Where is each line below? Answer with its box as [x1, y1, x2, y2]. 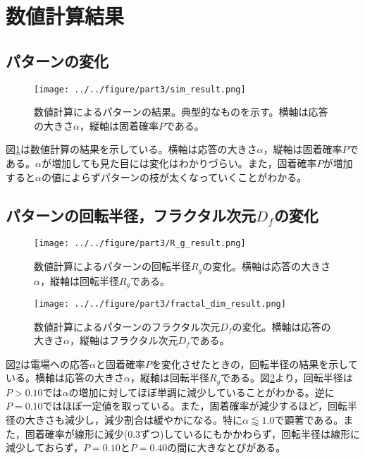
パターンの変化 [6, 49, 109, 71]
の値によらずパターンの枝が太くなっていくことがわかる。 [41, 169, 307, 184]
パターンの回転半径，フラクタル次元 [6, 204, 256, 226]
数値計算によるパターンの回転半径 [34, 259, 191, 274]
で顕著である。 [274, 412, 344, 427]
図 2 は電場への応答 [6, 356, 89, 371]
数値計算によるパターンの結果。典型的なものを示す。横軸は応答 [34, 104, 328, 119]
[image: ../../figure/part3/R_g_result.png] [34, 238, 246, 249]
